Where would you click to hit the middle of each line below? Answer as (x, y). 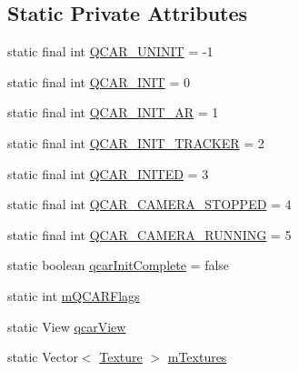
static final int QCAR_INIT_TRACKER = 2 (136, 142)
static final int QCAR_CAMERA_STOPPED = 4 (149, 204)
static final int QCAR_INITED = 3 (108, 173)
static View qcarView (67, 326)
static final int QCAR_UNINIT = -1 (110, 51)
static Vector (43, 357)
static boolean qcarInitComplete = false (119, 265)
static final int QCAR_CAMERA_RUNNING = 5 (149, 234)
